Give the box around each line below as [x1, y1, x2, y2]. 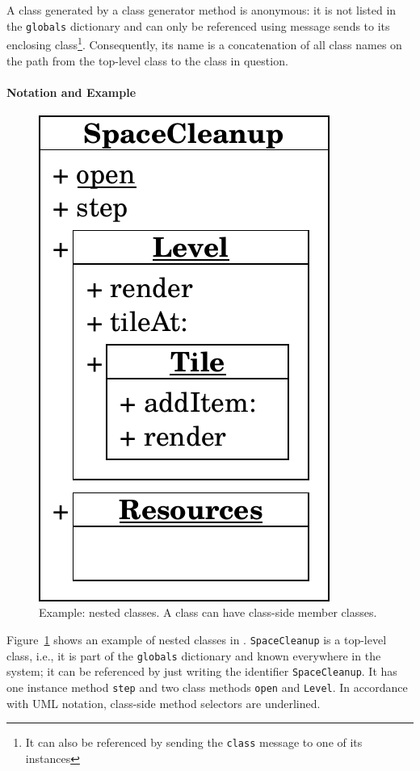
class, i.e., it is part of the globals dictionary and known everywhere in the [6, 647, 381, 664]
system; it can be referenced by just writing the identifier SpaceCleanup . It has [6, 663, 397, 680]
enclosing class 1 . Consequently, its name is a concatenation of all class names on [6, 34, 402, 52]
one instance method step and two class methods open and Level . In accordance [6, 679, 408, 696]
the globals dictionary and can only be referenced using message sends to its [6, 17, 390, 34]
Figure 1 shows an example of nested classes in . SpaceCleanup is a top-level [6, 631, 387, 648]
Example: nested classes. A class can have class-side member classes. [39, 604, 377, 621]
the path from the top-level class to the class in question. [6, 52, 288, 69]
